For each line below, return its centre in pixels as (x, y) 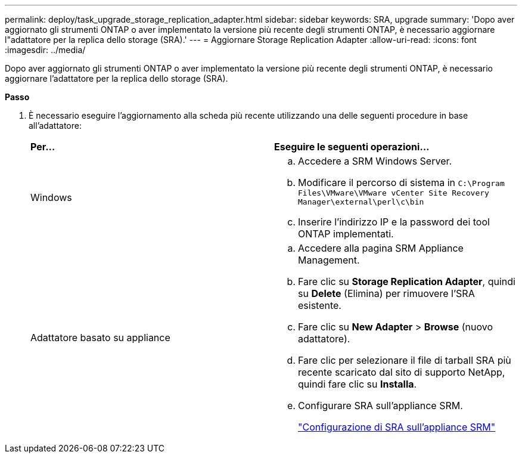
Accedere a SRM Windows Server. (375, 161)
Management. (329, 260)
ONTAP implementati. (346, 234)
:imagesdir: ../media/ (45, 50)
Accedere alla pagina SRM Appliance (381, 248)
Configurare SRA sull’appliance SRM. (380, 406)
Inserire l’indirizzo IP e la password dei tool (394, 222)
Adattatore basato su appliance (100, 338)
